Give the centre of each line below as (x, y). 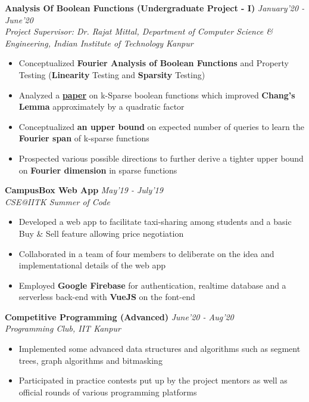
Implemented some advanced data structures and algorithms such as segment (160, 349)
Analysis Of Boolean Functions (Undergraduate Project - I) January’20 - (155, 8)
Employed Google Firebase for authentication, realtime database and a (152, 285)
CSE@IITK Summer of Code (57, 201)
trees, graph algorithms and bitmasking (90, 360)
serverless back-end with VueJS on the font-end (107, 297)
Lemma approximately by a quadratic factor (102, 106)
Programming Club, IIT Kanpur (63, 328)
